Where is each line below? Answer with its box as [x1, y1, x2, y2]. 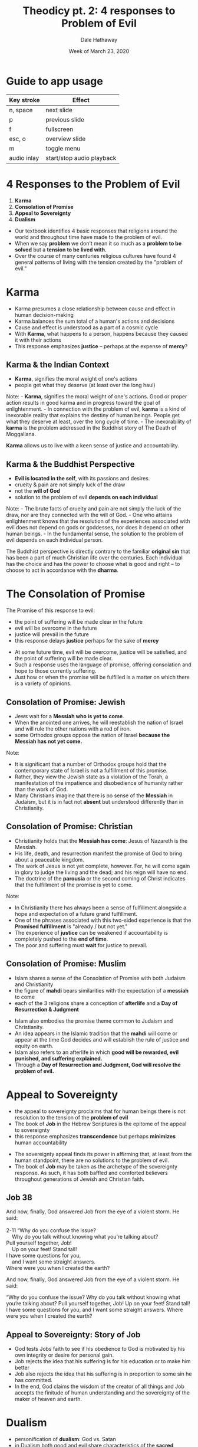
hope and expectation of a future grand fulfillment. [14, 910, 137, 917]
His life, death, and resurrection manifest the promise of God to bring [14, 850, 183, 857]
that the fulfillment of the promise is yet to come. [14, 881, 133, 888]
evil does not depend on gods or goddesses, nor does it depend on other [6, 524, 184, 531]
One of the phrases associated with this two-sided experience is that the [14, 916, 192, 924]
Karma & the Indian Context [6, 359, 110, 369]
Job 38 [6, 1192, 32, 1202]
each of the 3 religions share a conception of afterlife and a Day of [14, 999, 178, 1007]
